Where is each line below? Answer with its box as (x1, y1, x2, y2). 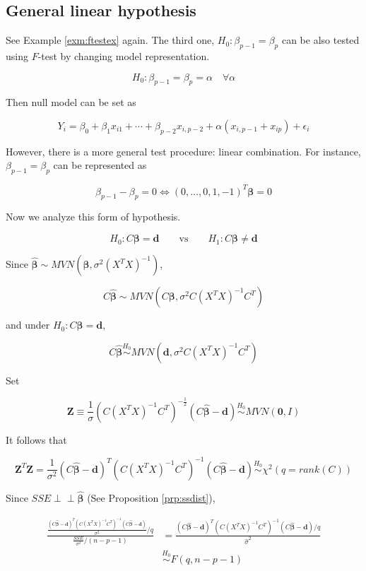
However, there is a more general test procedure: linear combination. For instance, (6, 143, 361, 158)
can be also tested (281, 33, 360, 47)
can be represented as (53, 158, 147, 172)
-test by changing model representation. (37, 49, 210, 63)
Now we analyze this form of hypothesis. (6, 209, 181, 224)
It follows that (6, 432, 67, 447)
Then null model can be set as (6, 95, 136, 110)
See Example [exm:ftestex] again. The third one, (6, 33, 215, 47)
